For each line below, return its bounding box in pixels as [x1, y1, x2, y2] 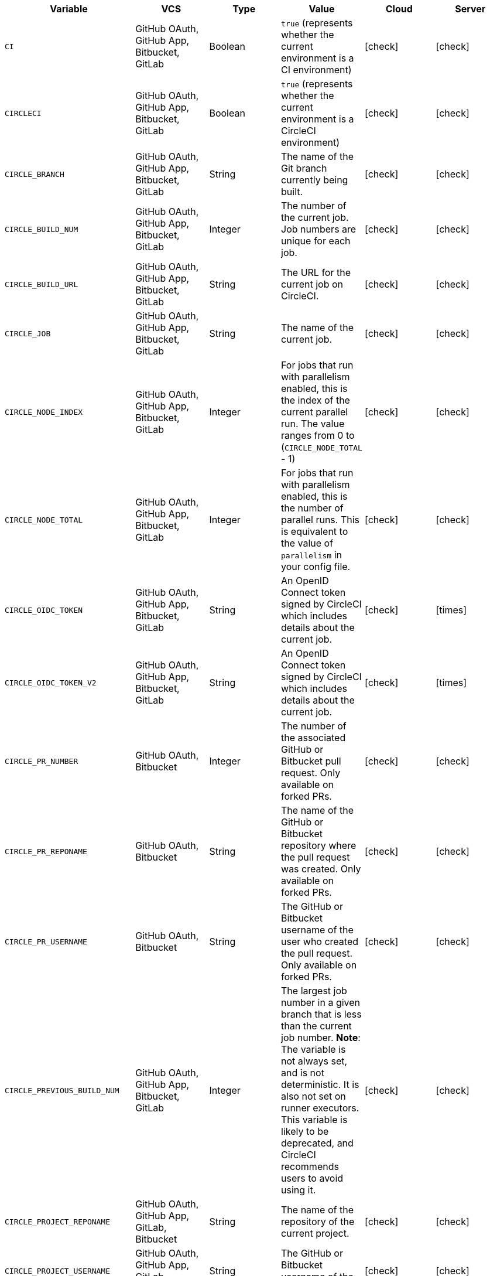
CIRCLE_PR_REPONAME [5, 847, 87, 856]
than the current [281, 1020, 352, 1032]
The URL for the [281, 267, 351, 278]
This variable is [281, 1114, 348, 1125]
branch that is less [281, 1008, 362, 1020]
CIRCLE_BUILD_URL [5, 279, 78, 289]
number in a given [281, 997, 361, 1008]
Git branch [281, 162, 327, 174]
